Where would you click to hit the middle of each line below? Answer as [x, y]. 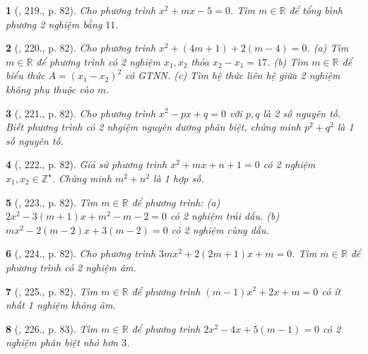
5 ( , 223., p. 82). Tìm [52, 202]
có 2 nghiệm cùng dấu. [220, 229]
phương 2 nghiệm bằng [54, 24]
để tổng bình [316, 10]
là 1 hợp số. [179, 178]
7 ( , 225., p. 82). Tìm [52, 291]
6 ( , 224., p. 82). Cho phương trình [81, 253]
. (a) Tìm [328, 48]
